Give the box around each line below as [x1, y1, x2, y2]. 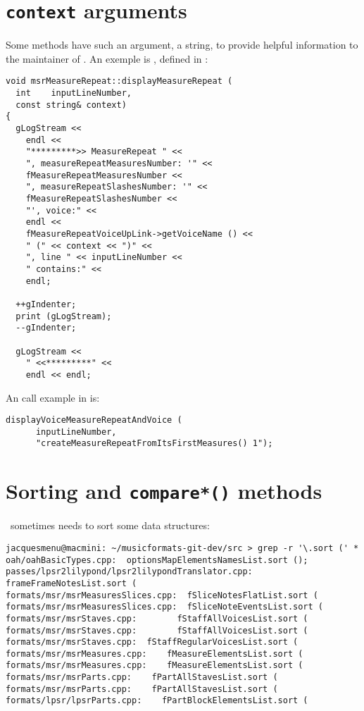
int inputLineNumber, [15, 88, 132, 99]
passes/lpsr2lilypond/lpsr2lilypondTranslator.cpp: [6, 567, 253, 577]
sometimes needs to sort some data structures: [10, 518, 210, 533]
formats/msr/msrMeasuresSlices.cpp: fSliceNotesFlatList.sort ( [6, 590, 318, 600]
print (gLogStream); [15, 311, 112, 321]
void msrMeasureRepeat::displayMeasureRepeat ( [6, 76, 233, 87]
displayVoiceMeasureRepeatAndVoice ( [6, 415, 182, 426]
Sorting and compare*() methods [6, 476, 322, 505]
